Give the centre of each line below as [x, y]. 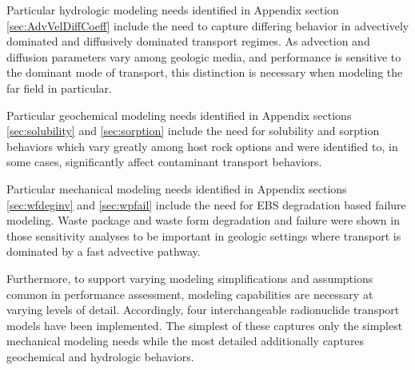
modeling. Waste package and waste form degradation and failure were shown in [203, 220]
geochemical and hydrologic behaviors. [100, 356]
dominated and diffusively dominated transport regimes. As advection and [188, 41]
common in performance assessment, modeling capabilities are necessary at [190, 294]
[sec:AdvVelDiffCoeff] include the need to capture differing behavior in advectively [208, 25]
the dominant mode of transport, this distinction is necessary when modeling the [205, 72]
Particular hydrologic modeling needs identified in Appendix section [173, 10]
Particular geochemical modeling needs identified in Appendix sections [179, 115]
